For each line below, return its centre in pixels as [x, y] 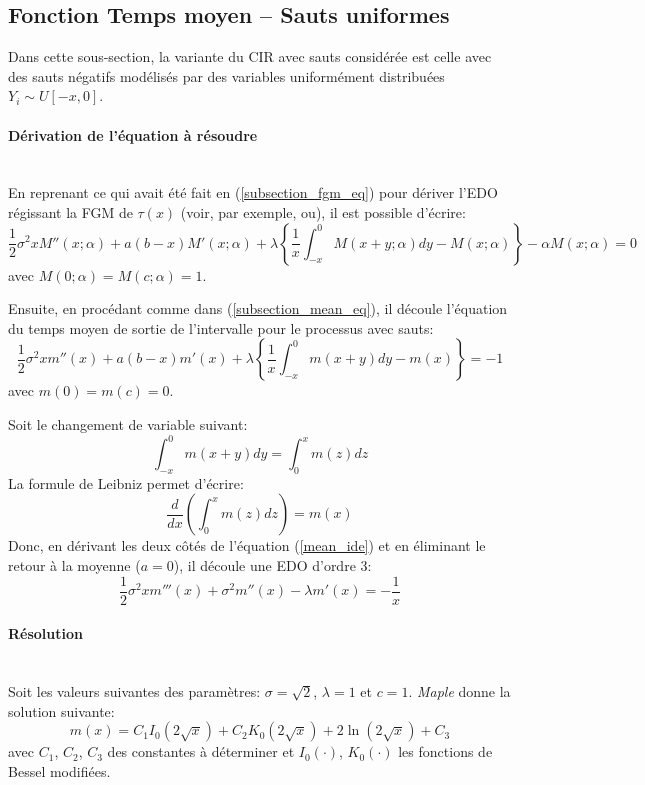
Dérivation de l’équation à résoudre [133, 134]
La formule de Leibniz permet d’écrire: [126, 482]
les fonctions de [445, 751]
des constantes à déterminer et [201, 751]
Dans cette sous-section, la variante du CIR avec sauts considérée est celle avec [250, 56]
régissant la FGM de [70, 211]
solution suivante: [61, 710]
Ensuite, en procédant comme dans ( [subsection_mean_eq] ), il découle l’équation [258, 308]
